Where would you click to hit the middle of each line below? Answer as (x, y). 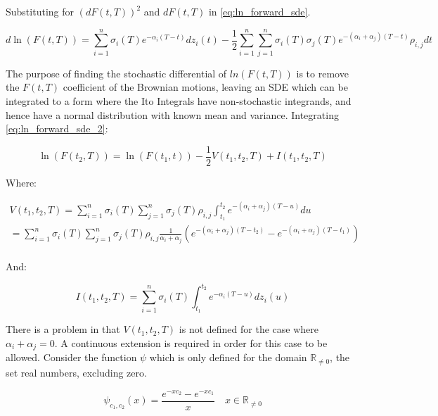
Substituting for (40, 11)
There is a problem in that (63, 329)
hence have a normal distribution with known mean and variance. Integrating (172, 114)
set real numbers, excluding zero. (76, 372)
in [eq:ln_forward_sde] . (259, 11)
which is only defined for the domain (228, 357)
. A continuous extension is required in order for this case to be (191, 343)
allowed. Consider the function (71, 357)
